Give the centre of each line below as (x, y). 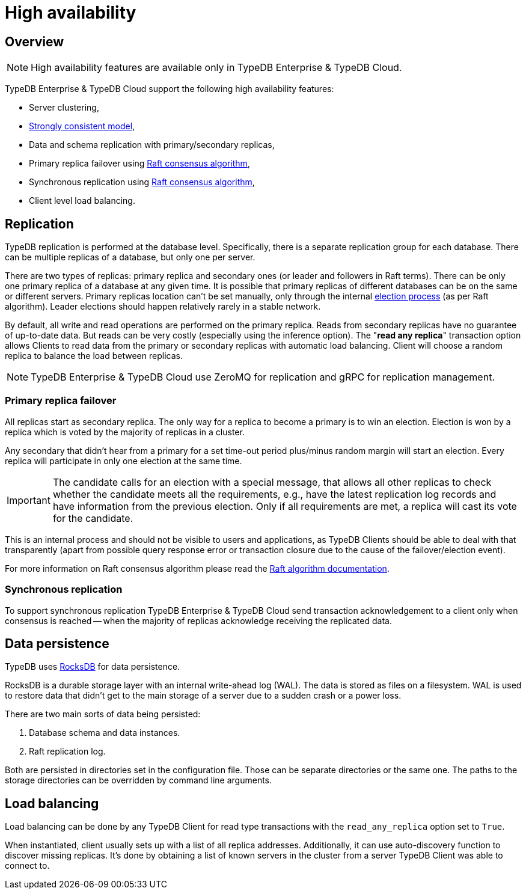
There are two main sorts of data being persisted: (103, 714)
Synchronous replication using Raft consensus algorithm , (142, 182)
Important (29, 500)
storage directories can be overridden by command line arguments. (139, 780)
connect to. (27, 866)
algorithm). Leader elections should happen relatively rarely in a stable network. (163, 307)
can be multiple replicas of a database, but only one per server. (130, 257)
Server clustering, (64, 108)
